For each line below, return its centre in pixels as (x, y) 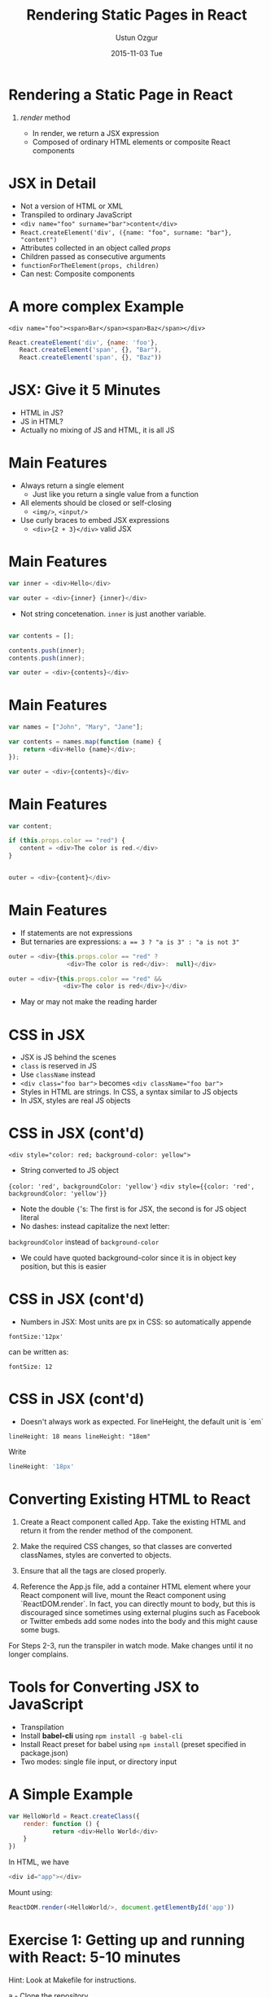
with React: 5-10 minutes (95, 1957)
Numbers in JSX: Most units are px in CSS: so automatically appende (136, 1322)
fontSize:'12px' (36, 1337)
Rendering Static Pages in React (137, 15)
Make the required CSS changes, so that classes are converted (126, 1546)
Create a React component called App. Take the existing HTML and (133, 1521)
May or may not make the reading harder (89, 1002)
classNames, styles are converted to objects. (96, 1555)
